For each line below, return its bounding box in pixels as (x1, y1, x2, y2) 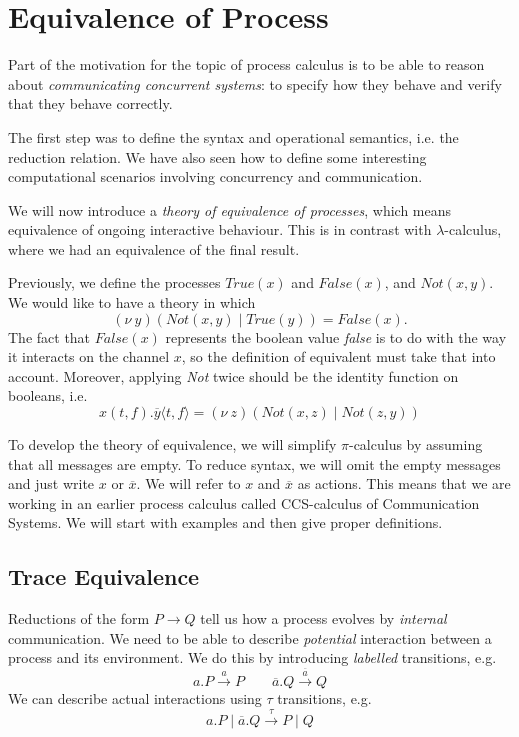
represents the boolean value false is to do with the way (165, 326, 507, 347)
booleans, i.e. (8, 385, 88, 406)
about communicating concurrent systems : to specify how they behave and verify (8, 73, 502, 94)
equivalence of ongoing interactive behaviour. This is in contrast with (8, 219, 432, 240)
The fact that (8, 326, 91, 347)
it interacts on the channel (8, 346, 170, 367)
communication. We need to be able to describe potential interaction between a (8, 627, 492, 648)
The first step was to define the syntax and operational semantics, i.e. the (8, 126, 459, 147)
